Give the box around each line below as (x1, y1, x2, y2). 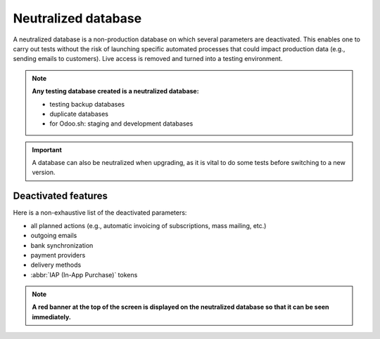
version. (32, 168, 56, 177)
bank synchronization (30, 241, 94, 249)
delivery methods (30, 260, 82, 270)
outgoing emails (30, 232, 77, 240)
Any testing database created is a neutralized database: (32, 87, 200, 95)
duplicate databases (49, 109, 109, 118)
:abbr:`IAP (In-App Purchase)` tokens (30, 270, 138, 279)
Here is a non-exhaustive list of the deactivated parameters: (13, 208, 187, 217)
